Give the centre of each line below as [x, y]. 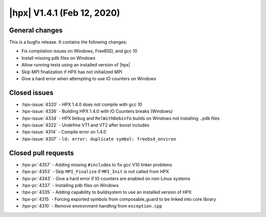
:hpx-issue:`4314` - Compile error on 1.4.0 [64, 132]
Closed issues [31, 93]
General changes [36, 30]
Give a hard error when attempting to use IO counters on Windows [89, 79]
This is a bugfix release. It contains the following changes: [68, 42]
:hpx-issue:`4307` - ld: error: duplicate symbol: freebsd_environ [99, 139]
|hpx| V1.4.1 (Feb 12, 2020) [65, 13]
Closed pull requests [41, 153]
